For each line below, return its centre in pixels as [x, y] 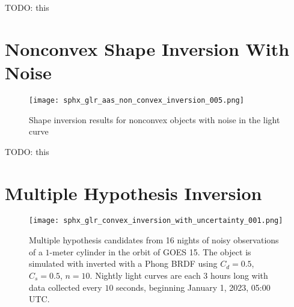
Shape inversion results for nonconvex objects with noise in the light [155, 119]
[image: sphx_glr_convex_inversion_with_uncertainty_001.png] [156, 221]
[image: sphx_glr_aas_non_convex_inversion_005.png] [136, 100]
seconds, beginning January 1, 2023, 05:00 [193, 287]
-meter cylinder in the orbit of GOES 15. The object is [150, 251]
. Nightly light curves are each [145, 275]
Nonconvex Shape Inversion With [147, 48]
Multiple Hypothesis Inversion [133, 193]
